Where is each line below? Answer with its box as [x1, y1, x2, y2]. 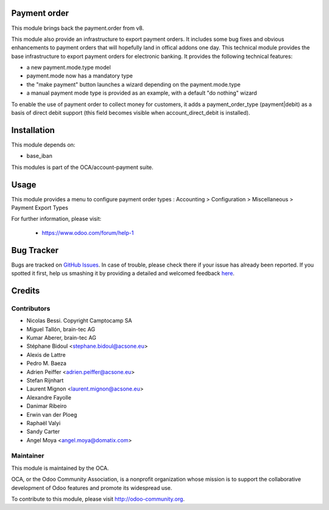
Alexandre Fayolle [26, 393, 71, 401]
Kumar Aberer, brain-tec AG [26, 334, 97, 342]
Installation [11, 125, 55, 135]
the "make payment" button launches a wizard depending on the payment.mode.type [26, 81, 241, 88]
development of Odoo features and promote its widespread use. [11, 484, 172, 491]
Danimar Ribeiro [26, 403, 67, 410]
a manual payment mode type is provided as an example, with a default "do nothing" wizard [26, 89, 257, 97]
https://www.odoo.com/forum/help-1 [41, 229, 134, 236]
